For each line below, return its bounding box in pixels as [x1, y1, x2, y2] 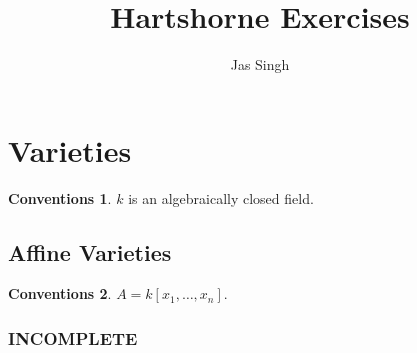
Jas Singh [230, 54, 290, 75]
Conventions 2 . [8, 283, 112, 304]
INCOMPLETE [8, 325, 138, 350]
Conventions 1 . [8, 187, 112, 208]
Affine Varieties [8, 236, 172, 267]
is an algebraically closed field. [128, 187, 314, 208]
